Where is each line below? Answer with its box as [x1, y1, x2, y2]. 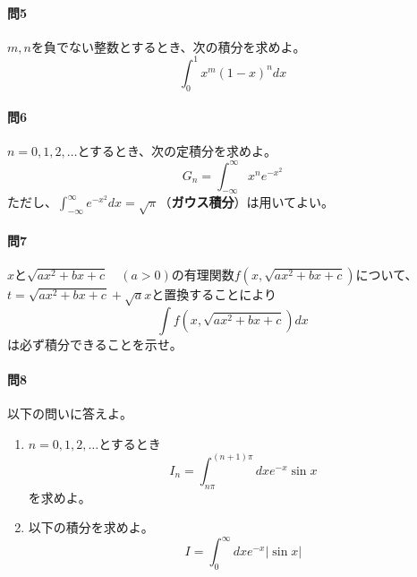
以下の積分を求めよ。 [28, 518, 154, 537]
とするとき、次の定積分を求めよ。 [77, 142, 277, 160]
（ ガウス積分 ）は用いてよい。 [158, 193, 335, 211]
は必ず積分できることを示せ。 [7, 334, 183, 353]
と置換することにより [151, 284, 277, 303]
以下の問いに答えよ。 [7, 404, 132, 423]
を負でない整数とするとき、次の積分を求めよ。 [30, 37, 306, 56]
